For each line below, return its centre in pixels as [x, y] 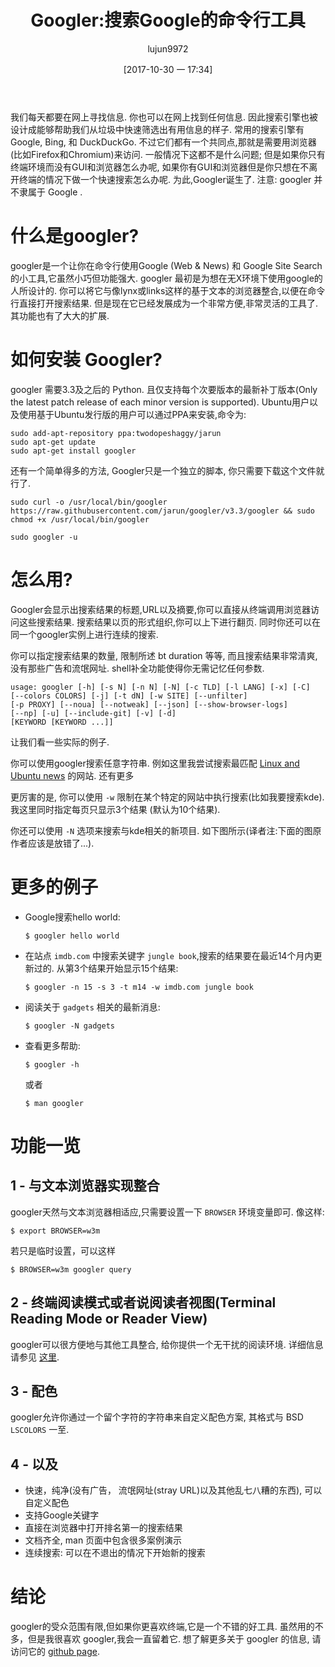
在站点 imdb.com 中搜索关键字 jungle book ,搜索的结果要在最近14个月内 [169, 955]
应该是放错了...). [61, 843]
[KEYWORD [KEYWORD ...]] [62, 722]
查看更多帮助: [52, 1045]
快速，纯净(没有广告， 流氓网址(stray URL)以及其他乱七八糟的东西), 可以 [173, 1490]
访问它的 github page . [55, 1652]
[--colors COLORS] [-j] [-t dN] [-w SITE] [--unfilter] [129, 696]
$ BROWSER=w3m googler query [71, 1269]
